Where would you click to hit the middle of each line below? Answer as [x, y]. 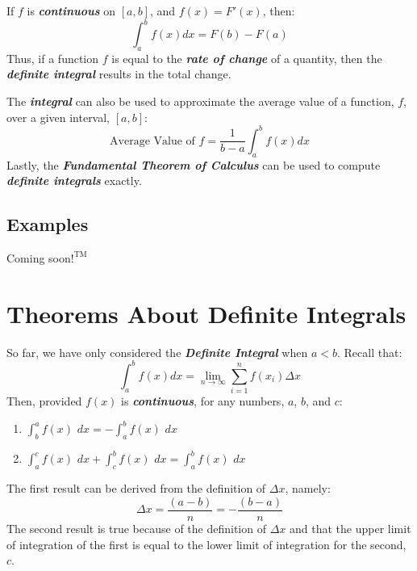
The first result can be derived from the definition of [136, 488]
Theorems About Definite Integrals [206, 313]
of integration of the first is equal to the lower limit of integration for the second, [206, 544]
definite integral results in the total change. [119, 74]
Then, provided [44, 401]
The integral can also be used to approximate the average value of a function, [200, 101]
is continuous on [71, 10]
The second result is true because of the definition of [136, 528]
